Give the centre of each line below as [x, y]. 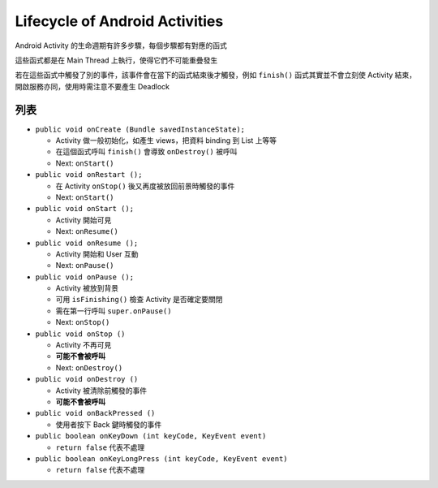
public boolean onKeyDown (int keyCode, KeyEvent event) [151, 436]
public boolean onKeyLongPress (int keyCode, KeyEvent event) [161, 458]
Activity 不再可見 [84, 345]
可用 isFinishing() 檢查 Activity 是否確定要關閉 [139, 300]
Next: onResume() [87, 231]
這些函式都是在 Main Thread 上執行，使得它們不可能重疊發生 [116, 60]
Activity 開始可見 [84, 220]
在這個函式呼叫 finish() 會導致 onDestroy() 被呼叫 [146, 152]
